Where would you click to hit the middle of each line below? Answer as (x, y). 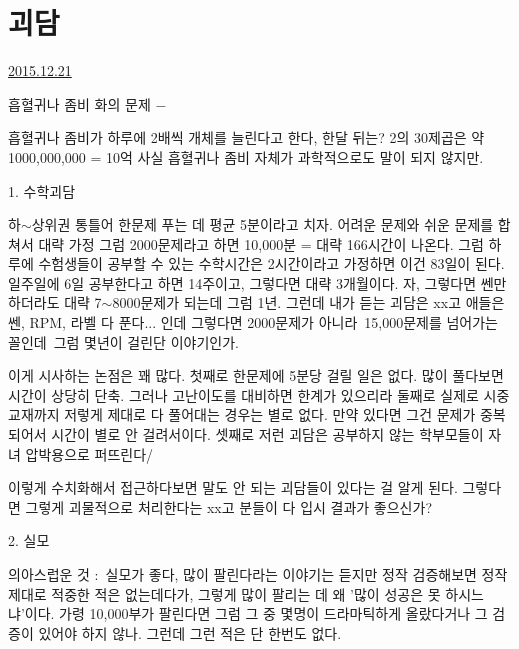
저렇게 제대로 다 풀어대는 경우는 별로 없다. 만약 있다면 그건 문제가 (270, 414)
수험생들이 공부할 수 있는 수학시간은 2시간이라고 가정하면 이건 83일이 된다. (271, 263)
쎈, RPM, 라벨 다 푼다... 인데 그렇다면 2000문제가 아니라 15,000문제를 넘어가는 (253, 322)
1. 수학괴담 (42, 190)
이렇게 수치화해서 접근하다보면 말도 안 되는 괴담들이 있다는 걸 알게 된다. (233, 487)
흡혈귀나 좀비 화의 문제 (79, 103)
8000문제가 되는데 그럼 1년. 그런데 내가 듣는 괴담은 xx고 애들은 (308, 302)
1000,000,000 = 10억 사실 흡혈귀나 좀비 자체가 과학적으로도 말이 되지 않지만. (246, 156)
